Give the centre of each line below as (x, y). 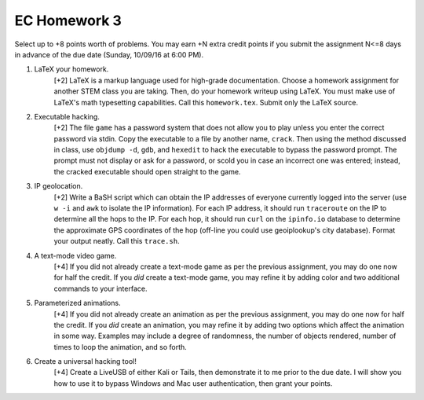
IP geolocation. (58, 186)
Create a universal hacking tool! (85, 361)
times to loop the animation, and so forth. (121, 347)
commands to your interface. (101, 288)
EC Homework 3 (68, 20)
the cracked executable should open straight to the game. (147, 171)
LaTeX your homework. (71, 69)
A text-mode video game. (75, 255)
